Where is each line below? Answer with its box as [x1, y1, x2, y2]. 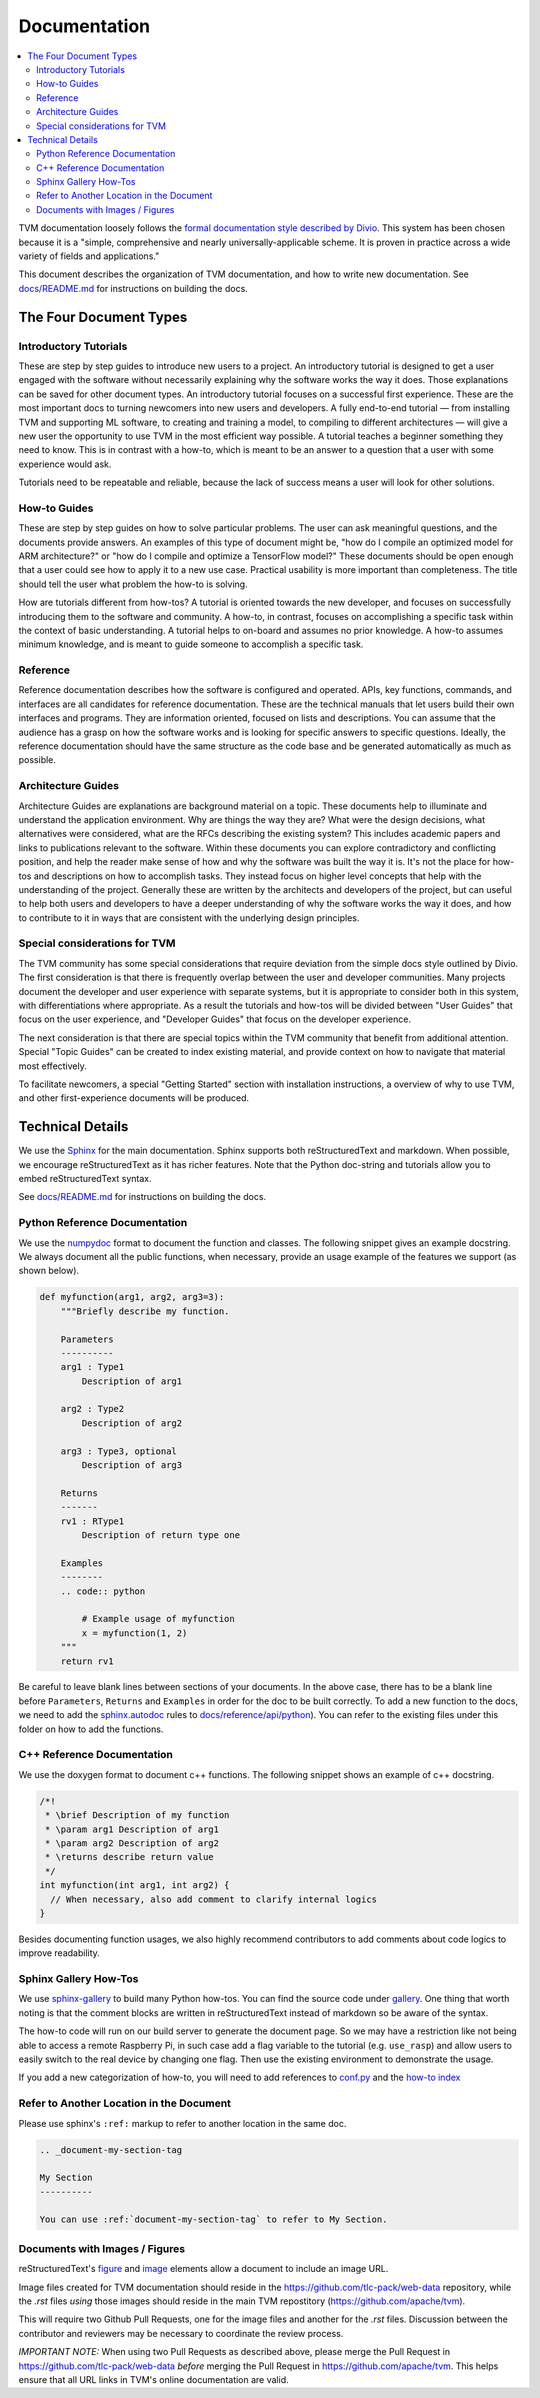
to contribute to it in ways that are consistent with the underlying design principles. [18, 911, 360, 924]
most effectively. [18, 1060, 87, 1072]
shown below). [18, 1265, 80, 1277]
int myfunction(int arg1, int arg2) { [39, 1880, 230, 1891]
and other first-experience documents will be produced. [18, 1092, 250, 1104]
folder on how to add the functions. [18, 1723, 164, 1735]
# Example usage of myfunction [81, 1613, 235, 1625]
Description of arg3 [81, 1460, 183, 1471]
